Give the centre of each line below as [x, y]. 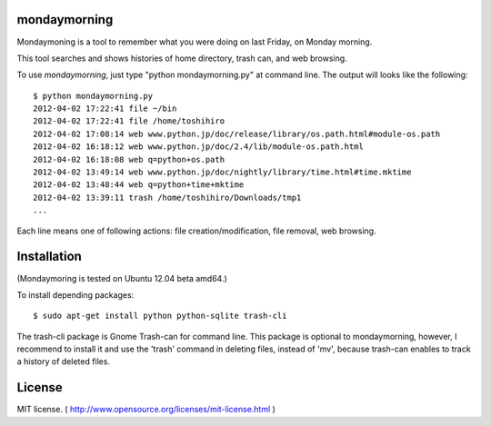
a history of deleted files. [64, 362]
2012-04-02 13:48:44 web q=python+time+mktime [139, 185]
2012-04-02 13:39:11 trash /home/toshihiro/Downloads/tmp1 [167, 197]
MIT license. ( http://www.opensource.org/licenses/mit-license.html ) [146, 410]
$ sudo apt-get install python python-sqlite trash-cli [160, 316]
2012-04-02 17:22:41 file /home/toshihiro [129, 121]
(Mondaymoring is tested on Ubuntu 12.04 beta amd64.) [122, 278]
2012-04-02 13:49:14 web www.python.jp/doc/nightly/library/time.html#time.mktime [222, 172]
